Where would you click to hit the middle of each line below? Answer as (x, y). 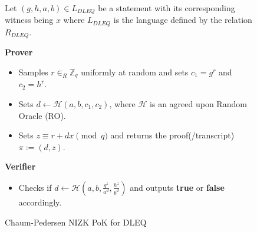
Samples (33, 72)
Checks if (35, 187)
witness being (29, 20)
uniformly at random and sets (135, 72)
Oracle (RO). (42, 115)
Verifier (20, 166)
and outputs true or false (177, 187)
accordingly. (40, 202)
